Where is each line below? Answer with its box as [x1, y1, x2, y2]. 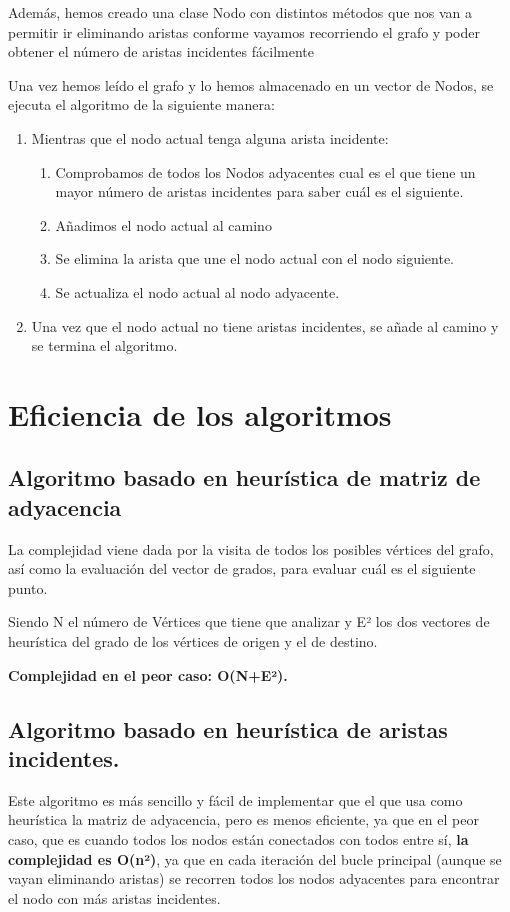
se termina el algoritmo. [31, 335, 178, 356]
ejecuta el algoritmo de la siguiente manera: [8, 94, 275, 115]
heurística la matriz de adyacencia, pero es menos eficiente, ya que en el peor [8, 809, 479, 830]
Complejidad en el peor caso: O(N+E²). [8, 664, 288, 685]
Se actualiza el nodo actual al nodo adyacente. [55, 281, 340, 302]
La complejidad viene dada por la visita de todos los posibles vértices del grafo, [8, 538, 494, 559]
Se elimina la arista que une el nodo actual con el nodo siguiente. [55, 248, 455, 269]
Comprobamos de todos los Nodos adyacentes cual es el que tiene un [55, 161, 476, 182]
